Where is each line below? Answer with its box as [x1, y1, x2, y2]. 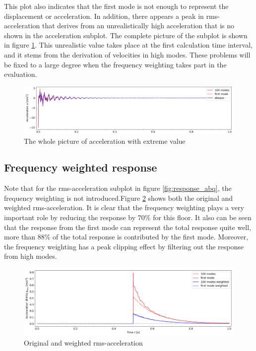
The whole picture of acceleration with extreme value [24, 135, 186, 146]
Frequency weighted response [4, 160, 157, 175]
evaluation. [4, 69, 37, 79]
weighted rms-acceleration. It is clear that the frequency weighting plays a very [4, 202, 244, 213]
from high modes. [4, 251, 57, 261]
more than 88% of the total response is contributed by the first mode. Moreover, [4, 232, 249, 242]
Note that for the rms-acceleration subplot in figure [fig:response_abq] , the [4, 183, 232, 193]
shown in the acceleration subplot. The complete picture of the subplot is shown [4, 30, 248, 40]
